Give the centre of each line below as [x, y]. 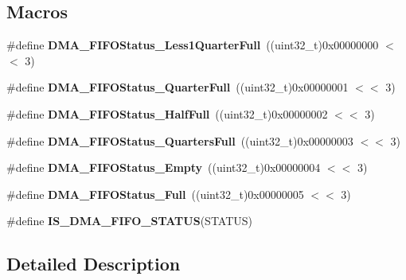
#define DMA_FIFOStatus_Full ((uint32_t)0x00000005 [155, 194]
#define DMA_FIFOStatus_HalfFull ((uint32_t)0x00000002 [167, 113]
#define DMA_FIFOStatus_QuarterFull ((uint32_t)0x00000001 [178, 87]
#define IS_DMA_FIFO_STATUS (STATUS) [130, 221]
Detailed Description [94, 264]
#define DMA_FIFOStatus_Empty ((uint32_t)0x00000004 [164, 167]
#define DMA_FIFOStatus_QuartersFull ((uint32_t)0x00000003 [180, 140]
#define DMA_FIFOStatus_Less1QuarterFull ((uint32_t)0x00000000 [193, 45]
